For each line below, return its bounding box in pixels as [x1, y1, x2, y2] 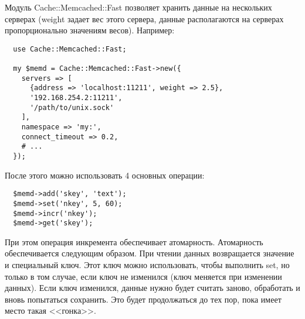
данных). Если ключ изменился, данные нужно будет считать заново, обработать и [5, 282, 300, 294]
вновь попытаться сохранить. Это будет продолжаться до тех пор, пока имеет [5, 293, 282, 305]
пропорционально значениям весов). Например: [5, 24, 175, 36]
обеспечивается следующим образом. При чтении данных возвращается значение [5, 247, 294, 259]
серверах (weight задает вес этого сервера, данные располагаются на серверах [5, 12, 284, 25]
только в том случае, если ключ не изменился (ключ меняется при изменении [5, 270, 282, 282]
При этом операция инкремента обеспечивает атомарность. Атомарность [5, 235, 263, 248]
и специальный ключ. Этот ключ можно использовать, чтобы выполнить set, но [5, 259, 290, 271]
